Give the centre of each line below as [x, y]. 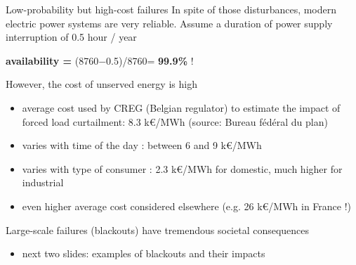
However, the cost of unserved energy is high [101, 84]
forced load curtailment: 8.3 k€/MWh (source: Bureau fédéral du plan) [175, 121]
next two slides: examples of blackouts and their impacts [144, 253]
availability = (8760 [52, 60]
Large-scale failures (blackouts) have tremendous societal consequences [158, 230]
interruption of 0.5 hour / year [71, 37]
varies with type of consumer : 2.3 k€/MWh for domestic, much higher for [182, 168]
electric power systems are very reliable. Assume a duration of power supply [169, 23]
